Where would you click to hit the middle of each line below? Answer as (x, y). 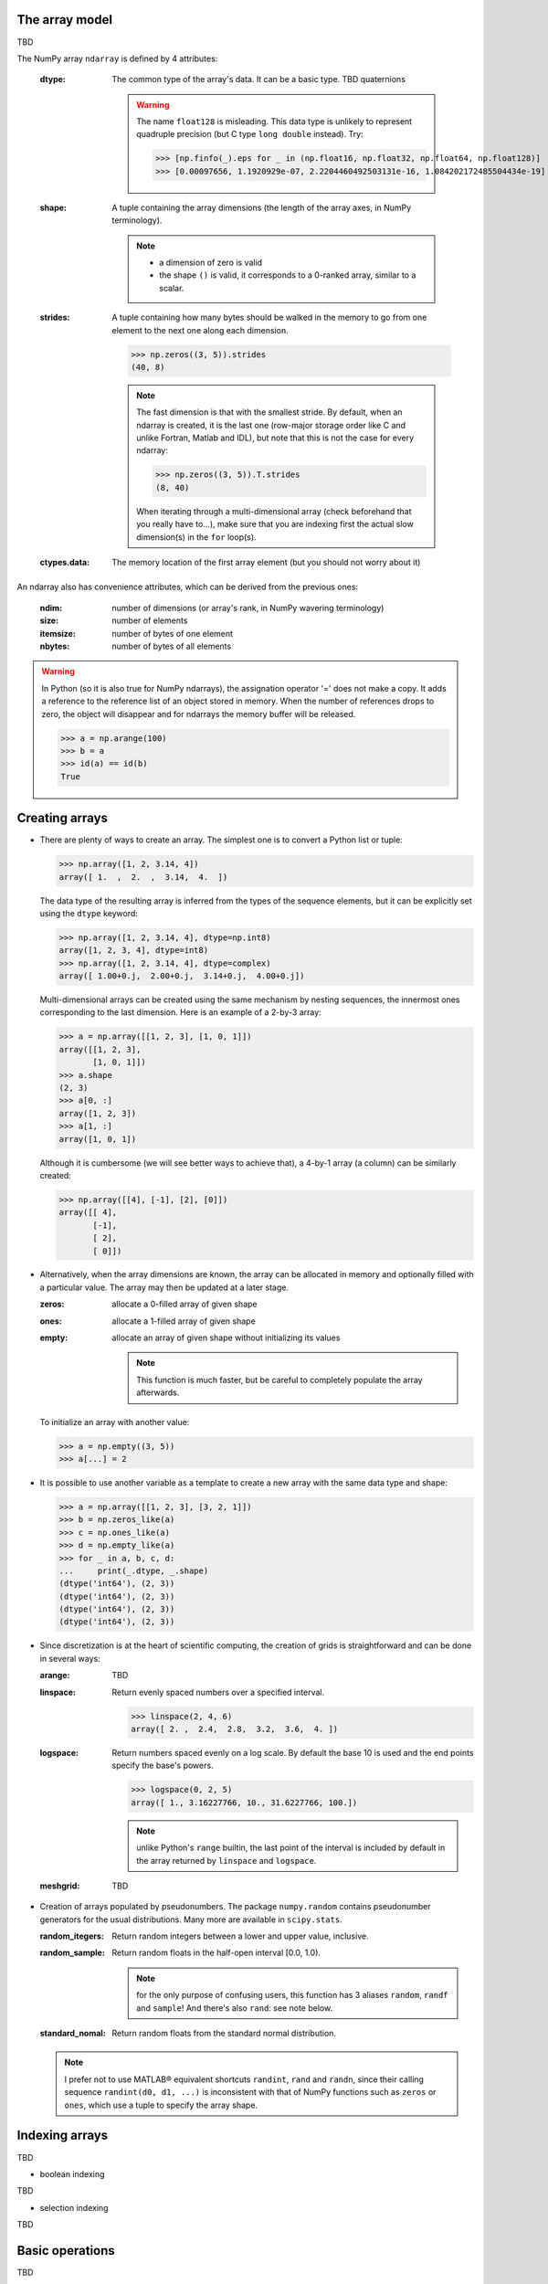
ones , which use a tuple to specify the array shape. (161, 2105)
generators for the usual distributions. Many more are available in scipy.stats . (191, 1919)
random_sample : (72, 1953)
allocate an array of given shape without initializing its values (226, 1338)
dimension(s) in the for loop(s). (196, 537)
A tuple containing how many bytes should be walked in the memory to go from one (269, 317)
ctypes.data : (65, 563)
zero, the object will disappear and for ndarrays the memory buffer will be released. (199, 714)
